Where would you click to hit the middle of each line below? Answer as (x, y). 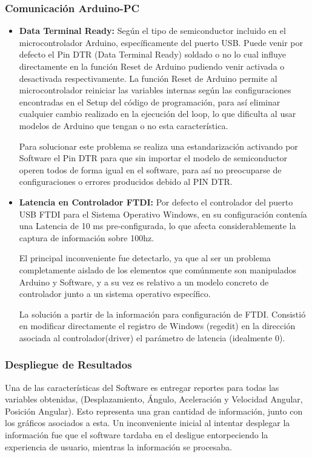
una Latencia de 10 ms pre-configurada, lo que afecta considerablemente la (158, 226)
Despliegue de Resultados (68, 365)
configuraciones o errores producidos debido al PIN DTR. (126, 182)
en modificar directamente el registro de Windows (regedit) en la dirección (157, 326)
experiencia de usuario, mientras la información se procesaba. (119, 446)
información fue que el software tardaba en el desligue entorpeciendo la (137, 435)
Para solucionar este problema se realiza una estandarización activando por (158, 146)
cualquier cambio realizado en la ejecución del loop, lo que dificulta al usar (158, 114)
